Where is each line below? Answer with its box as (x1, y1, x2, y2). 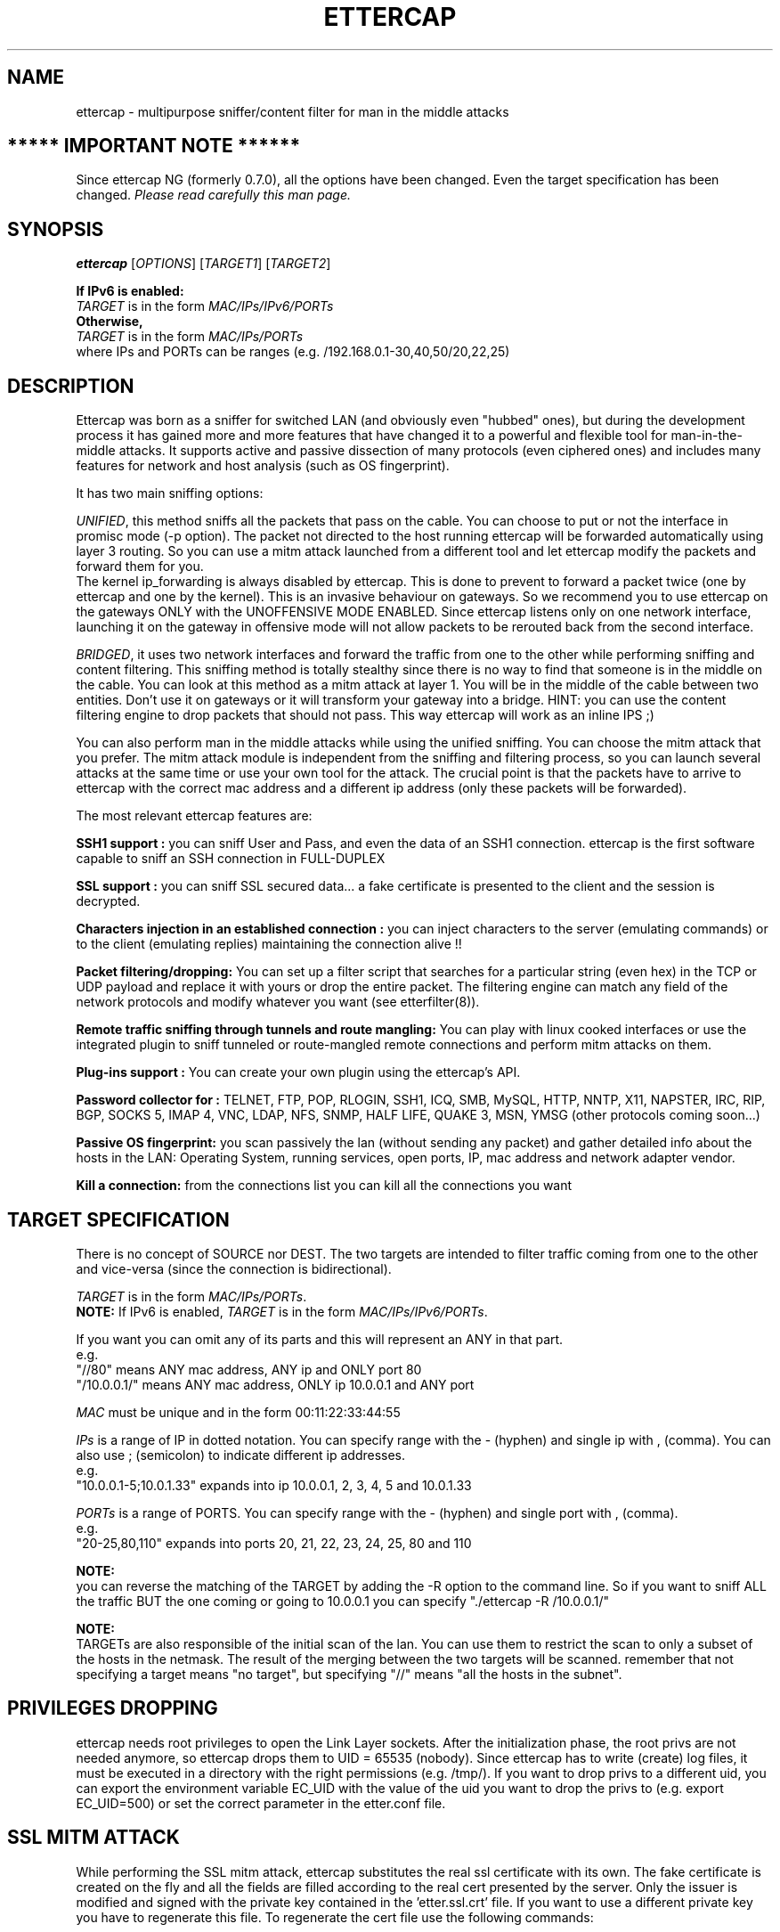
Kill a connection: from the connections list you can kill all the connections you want (76, 1178, 573, 1194)
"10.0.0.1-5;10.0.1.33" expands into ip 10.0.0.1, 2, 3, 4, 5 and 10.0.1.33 (76, 1477, 472, 1493)
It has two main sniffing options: (76, 485, 264, 501)
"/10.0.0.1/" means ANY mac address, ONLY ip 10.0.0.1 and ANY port (76, 1376, 475, 1392)
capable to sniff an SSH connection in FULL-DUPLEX (76, 851, 386, 867)
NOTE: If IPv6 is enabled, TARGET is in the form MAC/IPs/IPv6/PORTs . (76, 1303, 488, 1319)
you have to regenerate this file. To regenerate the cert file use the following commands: (76, 1909, 594, 1925)
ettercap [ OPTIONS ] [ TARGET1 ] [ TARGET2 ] (76, 256, 331, 272)
